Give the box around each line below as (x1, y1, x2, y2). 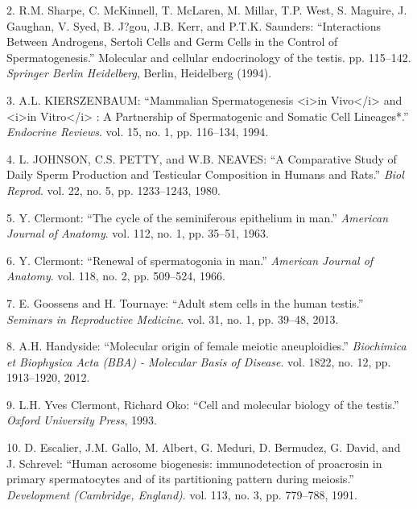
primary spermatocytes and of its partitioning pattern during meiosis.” (6, 470, 354, 487)
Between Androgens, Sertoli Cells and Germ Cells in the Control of (6, 33, 338, 50)
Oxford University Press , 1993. (6, 412, 157, 428)
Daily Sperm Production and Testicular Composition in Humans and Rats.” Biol (6, 166, 404, 183)
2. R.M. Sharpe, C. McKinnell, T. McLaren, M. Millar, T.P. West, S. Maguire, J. (6, 2, 407, 18)
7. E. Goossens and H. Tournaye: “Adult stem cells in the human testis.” (6, 294, 364, 311)
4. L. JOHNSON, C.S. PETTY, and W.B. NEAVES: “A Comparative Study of (6, 150, 397, 167)
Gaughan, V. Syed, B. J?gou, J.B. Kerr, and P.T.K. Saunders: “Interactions (6, 17, 381, 34)
